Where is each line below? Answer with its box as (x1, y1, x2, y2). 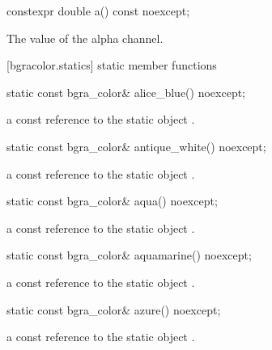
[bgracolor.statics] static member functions (6, 57, 217, 74)
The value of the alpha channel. (6, 29, 164, 46)
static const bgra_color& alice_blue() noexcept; (6, 83, 246, 100)
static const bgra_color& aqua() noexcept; (6, 192, 218, 209)
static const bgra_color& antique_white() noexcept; (6, 137, 266, 154)
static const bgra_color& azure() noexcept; (6, 301, 221, 318)
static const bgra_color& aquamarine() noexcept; (6, 247, 252, 264)
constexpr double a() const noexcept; (6, 2, 190, 19)
